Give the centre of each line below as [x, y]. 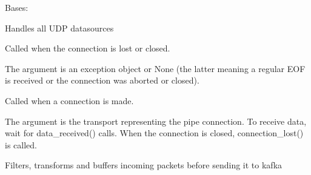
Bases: [17, 7]
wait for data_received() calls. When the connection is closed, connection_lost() [154, 133]
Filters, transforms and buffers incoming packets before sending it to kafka [144, 165]
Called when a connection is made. [69, 100]
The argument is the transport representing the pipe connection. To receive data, [156, 121]
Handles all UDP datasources [59, 28]
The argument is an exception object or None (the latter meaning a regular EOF [155, 68]
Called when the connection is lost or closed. [88, 48]
